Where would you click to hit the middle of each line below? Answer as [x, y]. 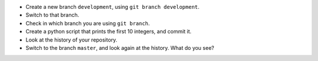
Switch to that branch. [52, 15]
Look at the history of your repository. [72, 40]
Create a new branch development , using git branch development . [112, 7]
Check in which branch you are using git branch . [88, 23]
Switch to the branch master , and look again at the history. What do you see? [120, 48]
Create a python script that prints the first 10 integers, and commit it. [108, 32]
